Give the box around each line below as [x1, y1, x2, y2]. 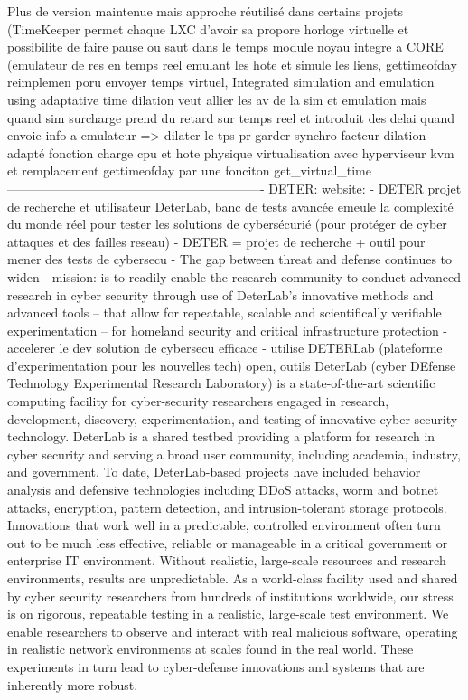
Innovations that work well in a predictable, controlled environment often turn [7, 516, 441, 534]
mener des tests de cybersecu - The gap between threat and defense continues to [7, 250, 453, 269]
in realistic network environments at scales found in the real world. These [7, 639, 414, 658]
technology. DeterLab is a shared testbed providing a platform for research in [7, 427, 435, 446]
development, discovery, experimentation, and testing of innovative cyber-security [7, 409, 458, 428]
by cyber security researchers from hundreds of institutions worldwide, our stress [7, 586, 454, 605]
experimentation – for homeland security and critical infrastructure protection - [7, 320, 448, 339]
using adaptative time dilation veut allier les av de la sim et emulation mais [7, 90, 426, 109]
